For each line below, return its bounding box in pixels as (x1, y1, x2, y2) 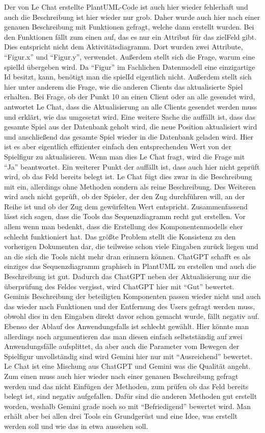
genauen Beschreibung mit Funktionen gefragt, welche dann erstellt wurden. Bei (4, 21, 254, 32)
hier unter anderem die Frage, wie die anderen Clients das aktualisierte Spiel (4, 81, 243, 92)
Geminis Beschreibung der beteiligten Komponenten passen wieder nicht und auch (4, 291, 261, 302)
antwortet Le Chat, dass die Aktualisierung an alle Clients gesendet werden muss (4, 101, 257, 112)
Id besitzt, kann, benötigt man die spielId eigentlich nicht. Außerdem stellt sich (4, 71, 252, 82)
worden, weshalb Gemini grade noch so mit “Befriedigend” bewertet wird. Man (4, 400, 251, 411)
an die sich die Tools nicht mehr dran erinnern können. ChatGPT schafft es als (4, 251, 251, 261)
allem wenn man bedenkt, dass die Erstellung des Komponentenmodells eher (4, 221, 243, 232)
